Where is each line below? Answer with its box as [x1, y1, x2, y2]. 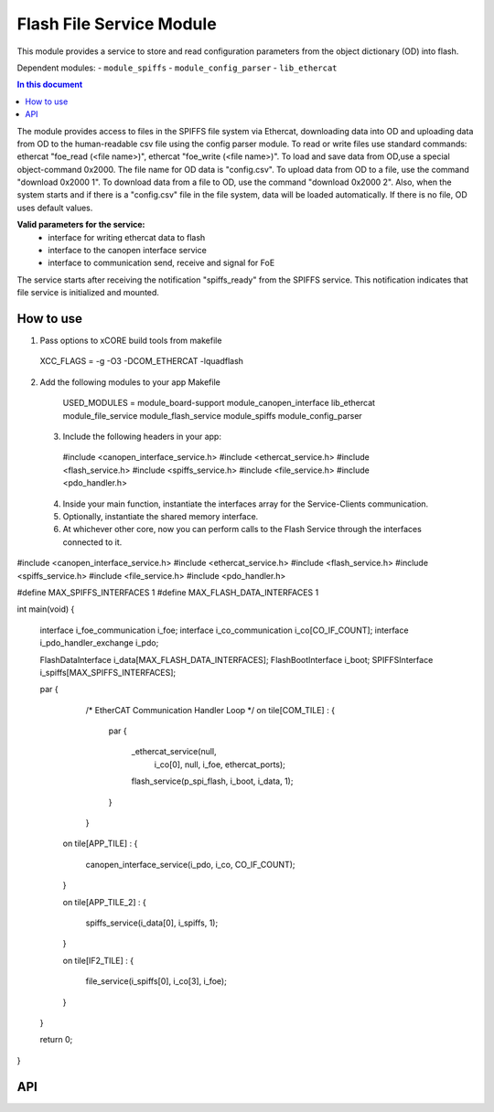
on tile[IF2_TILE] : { [62, 955, 134, 966]
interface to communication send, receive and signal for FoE [48, 257, 275, 269]
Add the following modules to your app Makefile [39, 376, 221, 388]
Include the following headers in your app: [62, 431, 221, 443]
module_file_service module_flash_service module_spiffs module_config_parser [62, 410, 363, 421]
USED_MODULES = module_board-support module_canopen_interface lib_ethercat [62, 398, 375, 409]
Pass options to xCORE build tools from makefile [39, 335, 222, 347]
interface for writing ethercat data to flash [48, 231, 206, 242]
